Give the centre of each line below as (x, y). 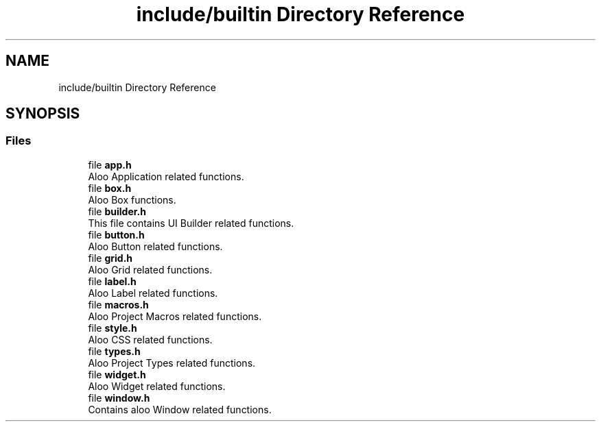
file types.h (114, 351)
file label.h (112, 281)
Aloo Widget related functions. (157, 386)
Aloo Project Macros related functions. (175, 316)
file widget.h (117, 374)
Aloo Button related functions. (155, 246)
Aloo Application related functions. (166, 176)
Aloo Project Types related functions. (172, 363)
